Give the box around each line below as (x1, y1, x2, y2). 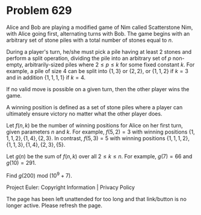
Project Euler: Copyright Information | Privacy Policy (6, 184, 135, 191)
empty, (6, 61, 24, 68)
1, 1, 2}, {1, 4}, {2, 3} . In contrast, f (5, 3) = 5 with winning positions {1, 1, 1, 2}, (6, 134, 190, 142)
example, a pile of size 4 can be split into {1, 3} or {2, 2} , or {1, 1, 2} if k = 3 (6, 67, 188, 74)
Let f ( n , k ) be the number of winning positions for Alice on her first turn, (6, 121, 184, 129)
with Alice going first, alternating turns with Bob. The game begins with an (6, 30, 190, 37)
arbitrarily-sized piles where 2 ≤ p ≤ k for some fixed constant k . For (25, 61, 195, 68)
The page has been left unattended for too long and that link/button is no (6, 195, 187, 202)
